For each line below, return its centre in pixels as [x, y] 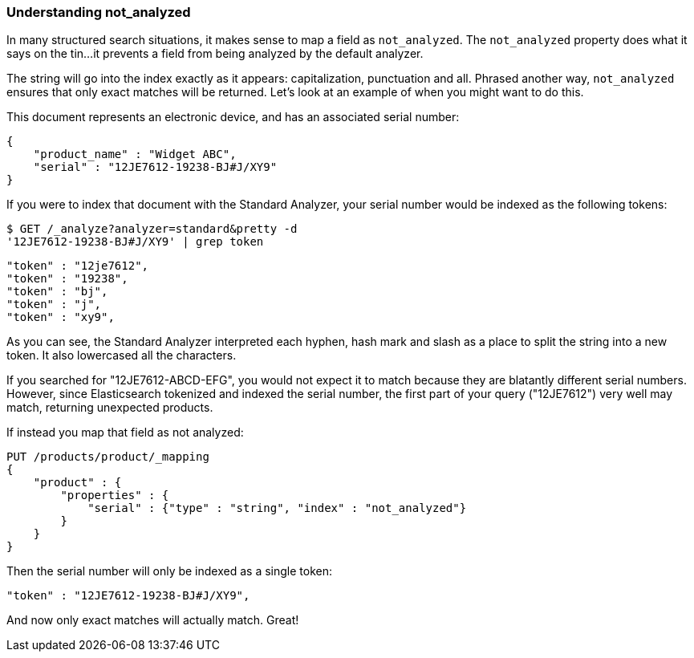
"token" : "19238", [67, 279]
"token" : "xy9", [61, 317]
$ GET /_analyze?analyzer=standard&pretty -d [152, 229]
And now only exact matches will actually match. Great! [153, 620]
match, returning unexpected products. [110, 408]
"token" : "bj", [57, 292]
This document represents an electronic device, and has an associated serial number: [233, 117]
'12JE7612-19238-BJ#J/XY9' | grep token [135, 242]
